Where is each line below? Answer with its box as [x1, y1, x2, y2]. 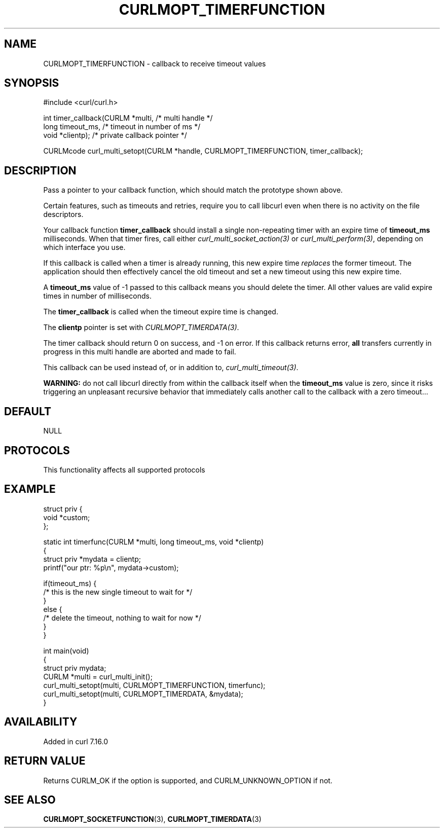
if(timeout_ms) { [43, 578, 97, 588]
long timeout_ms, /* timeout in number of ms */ [43, 122, 201, 131]
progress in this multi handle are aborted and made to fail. [43, 347, 236, 356]
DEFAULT [4, 405, 51, 418]
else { [43, 604, 62, 613]
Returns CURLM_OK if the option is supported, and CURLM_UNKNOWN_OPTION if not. [43, 776, 332, 785]
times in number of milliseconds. [43, 292, 152, 301]
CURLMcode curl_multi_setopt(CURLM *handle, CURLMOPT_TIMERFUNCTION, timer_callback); [43, 147, 363, 156]
